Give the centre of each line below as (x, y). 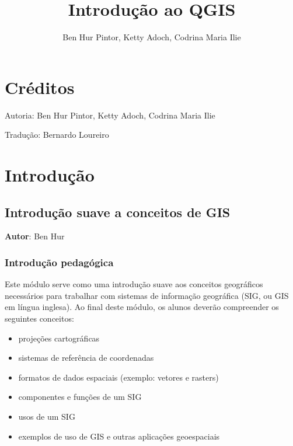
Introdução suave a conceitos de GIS (118, 212)
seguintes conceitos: (39, 318)
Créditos (40, 87)
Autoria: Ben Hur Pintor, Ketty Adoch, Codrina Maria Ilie (110, 115)
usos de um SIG (47, 416)
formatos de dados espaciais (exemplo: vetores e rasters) (118, 377)
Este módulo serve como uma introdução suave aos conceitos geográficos (134, 284)
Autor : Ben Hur (35, 236)
